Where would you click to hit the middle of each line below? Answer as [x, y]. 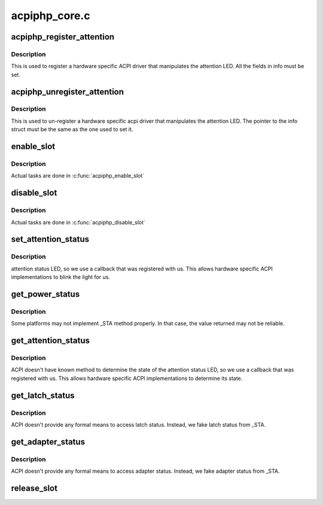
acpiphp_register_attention [63, 37]
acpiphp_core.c [51, 16]
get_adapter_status [48, 442]
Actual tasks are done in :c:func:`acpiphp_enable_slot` [78, 176]
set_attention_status [50, 239]
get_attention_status [50, 341]
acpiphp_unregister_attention [68, 92]
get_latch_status [43, 395]
